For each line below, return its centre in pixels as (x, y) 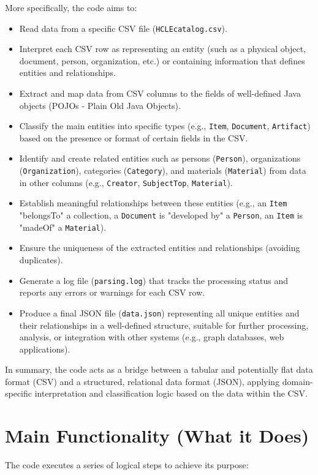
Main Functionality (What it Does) (157, 436)
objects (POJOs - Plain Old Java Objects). (100, 105)
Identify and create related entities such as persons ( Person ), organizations (160, 158)
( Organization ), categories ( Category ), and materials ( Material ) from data (163, 170)
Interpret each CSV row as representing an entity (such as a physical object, (163, 49)
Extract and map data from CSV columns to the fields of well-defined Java (160, 93)
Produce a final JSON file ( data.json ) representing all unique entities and (159, 312)
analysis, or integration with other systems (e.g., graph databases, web (152, 337)
